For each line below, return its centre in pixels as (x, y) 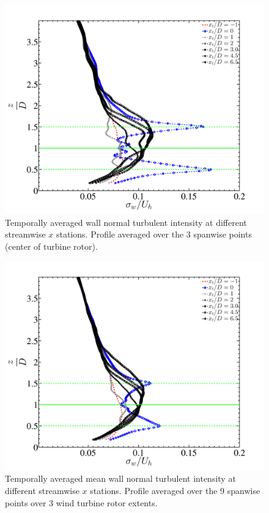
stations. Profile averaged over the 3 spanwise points (154, 234)
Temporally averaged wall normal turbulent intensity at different (126, 222)
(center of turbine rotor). (51, 246)
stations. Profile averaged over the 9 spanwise (175, 490)
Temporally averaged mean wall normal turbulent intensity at (120, 478)
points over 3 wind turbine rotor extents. (81, 502)
